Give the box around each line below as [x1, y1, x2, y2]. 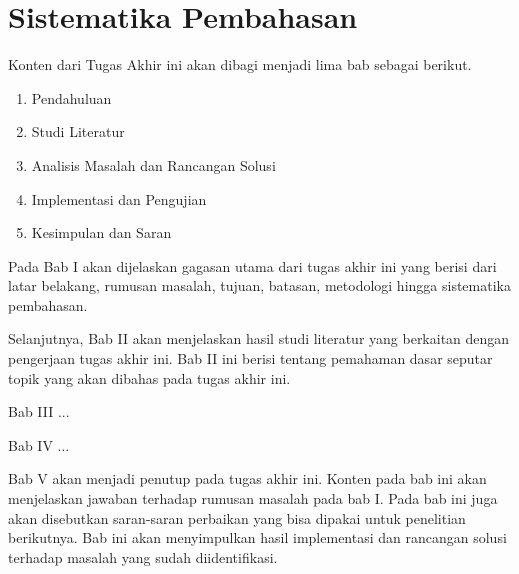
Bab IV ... [8, 434, 70, 455]
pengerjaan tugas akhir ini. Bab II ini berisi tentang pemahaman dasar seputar [8, 348, 493, 369]
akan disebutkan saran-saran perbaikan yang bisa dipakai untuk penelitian [8, 507, 466, 528]
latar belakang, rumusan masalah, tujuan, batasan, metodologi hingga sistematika [8, 275, 511, 296]
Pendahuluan [31, 87, 112, 108]
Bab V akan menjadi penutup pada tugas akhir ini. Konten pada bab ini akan [8, 468, 487, 489]
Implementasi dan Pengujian [31, 188, 207, 209]
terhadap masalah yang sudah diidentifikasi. [8, 546, 278, 567]
